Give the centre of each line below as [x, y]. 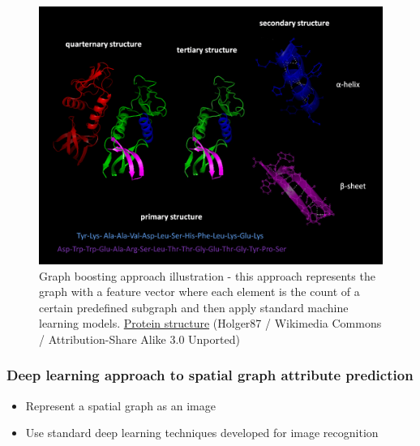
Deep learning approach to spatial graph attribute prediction [210, 375]
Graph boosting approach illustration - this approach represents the [207, 275]
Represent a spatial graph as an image [121, 405]
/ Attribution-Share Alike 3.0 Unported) [139, 339]
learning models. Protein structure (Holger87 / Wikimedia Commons [210, 323]
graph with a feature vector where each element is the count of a [199, 292]
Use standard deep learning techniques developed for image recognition [202, 433]
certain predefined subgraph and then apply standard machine [194, 307]
